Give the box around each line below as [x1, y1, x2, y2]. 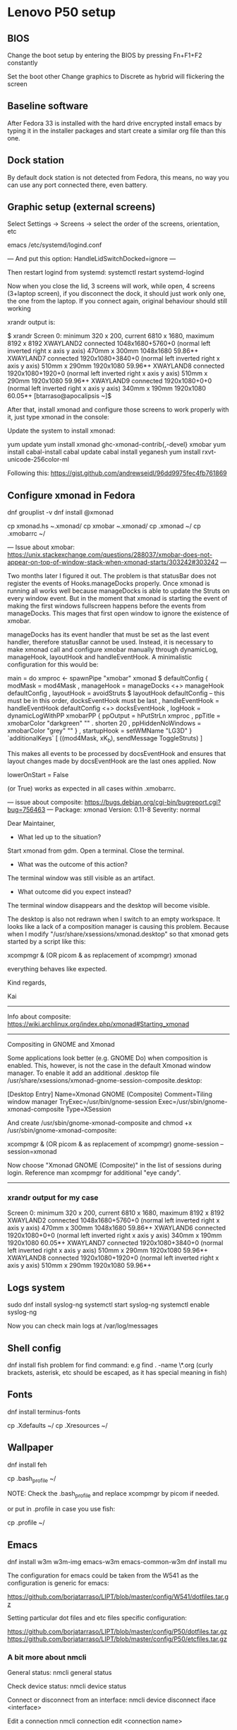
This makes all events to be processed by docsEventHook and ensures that [7, 750, 226, 758]
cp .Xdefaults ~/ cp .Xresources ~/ [7, 1421, 108, 1429]
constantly [7, 59, 38, 67]
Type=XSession [66, 1105, 111, 1114]
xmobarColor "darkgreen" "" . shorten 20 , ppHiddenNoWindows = [7, 719, 202, 728]
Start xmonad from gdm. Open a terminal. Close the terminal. [7, 846, 185, 855]
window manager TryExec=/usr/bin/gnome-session [7, 1098, 157, 1106]
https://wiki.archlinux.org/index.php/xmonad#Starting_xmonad [7, 1020, 190, 1028]
